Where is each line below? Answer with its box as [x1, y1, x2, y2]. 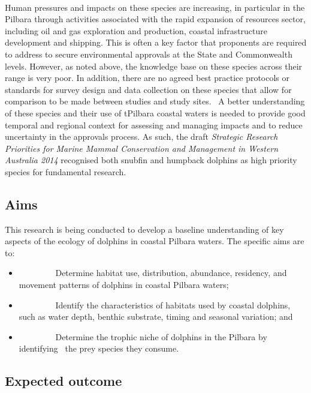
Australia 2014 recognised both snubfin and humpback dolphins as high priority [5, 154, 297, 166]
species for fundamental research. [5, 165, 126, 178]
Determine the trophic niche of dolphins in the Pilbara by [55, 330, 267, 343]
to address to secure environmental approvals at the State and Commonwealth [5, 47, 292, 60]
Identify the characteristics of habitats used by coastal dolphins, [55, 298, 291, 311]
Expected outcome [5, 371, 122, 390]
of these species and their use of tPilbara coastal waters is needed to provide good [5, 106, 306, 119]
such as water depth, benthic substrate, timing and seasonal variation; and [19, 310, 293, 323]
